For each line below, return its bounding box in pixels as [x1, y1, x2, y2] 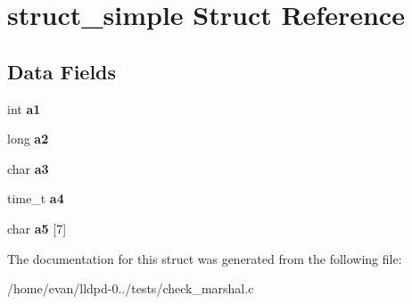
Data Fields [7, 57, 117, 85]
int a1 [7, 99, 41, 118]
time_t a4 [7, 189, 64, 208]
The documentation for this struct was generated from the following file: [7, 249, 402, 267]
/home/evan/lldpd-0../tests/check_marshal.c [7, 279, 254, 298]
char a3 [7, 159, 49, 177]
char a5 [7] [7, 218, 67, 237]
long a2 [7, 129, 49, 148]
